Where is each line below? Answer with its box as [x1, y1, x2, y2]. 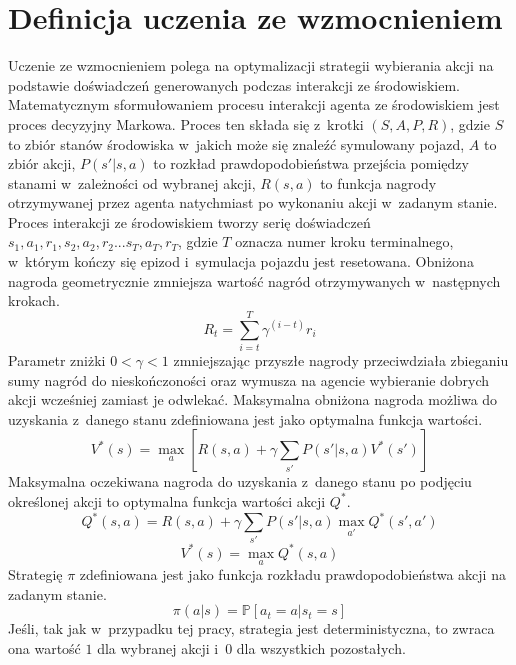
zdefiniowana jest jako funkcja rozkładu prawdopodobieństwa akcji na [79, 564, 506, 585]
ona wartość [8, 637, 81, 658]
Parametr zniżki [8, 349, 106, 370]
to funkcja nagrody [320, 172, 437, 193]
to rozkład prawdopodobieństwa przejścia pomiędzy [153, 153, 469, 174]
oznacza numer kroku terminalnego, [235, 231, 454, 252]
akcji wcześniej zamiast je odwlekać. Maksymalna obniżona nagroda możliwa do [8, 389, 498, 410]
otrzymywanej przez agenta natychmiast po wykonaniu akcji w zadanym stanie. [8, 192, 498, 213]
